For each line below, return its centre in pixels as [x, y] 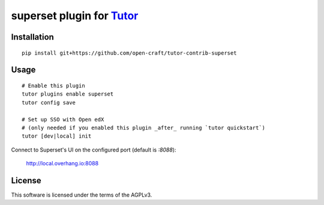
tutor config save [49, 102]
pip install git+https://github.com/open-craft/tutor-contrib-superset [129, 53]
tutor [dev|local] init [57, 136]
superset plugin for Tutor [75, 16]
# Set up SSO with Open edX [63, 119]
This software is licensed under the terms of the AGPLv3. [82, 195]
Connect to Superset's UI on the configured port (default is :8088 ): [94, 150]
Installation [32, 37]
